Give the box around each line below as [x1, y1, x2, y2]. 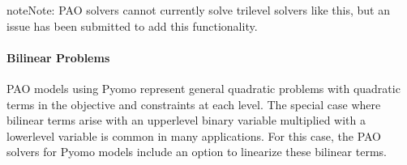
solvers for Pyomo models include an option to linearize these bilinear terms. [6, 143, 387, 160]
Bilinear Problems [6, 49, 110, 66]
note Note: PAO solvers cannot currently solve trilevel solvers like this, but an [6, 2, 390, 18]
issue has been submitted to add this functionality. [6, 17, 258, 34]
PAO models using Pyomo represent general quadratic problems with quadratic [6, 79, 401, 96]
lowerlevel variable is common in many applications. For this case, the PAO [6, 127, 382, 144]
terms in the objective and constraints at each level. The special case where [6, 95, 381, 112]
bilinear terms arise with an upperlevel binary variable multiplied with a [6, 112, 366, 129]
